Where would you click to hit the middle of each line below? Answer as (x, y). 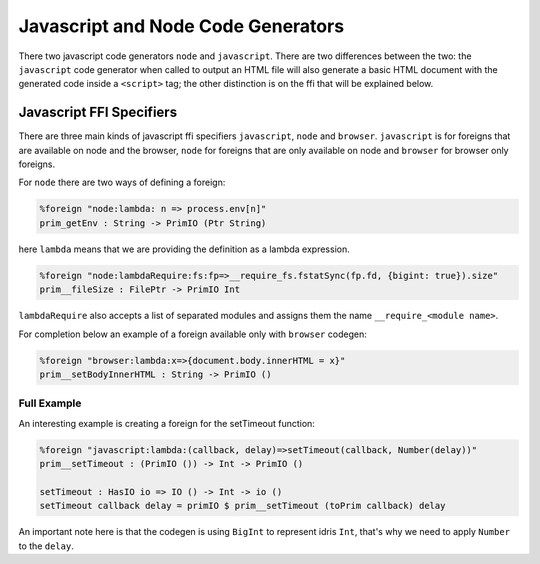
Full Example (50, 403)
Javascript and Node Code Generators (181, 26)
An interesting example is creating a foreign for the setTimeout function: (166, 423)
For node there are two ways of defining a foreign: (122, 182)
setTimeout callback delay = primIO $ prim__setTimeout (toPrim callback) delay (242, 506)
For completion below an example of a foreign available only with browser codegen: (192, 334)
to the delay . (46, 546)
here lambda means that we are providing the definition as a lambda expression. (184, 249)
